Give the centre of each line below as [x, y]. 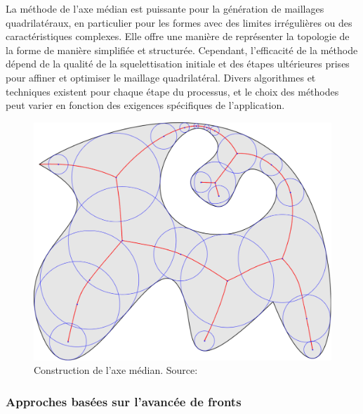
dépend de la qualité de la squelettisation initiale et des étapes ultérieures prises [178, 64]
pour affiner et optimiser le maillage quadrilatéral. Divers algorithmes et [161, 77]
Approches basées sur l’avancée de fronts [124, 401]
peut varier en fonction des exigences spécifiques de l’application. [145, 105]
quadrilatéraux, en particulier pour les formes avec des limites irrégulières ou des [179, 22]
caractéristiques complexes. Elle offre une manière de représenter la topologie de [178, 36]
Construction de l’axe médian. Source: [116, 370]
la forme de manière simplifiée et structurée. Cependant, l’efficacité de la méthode [182, 50]
